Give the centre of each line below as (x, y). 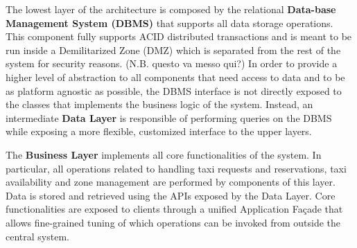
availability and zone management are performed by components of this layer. (171, 182)
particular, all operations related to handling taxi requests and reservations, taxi (176, 168)
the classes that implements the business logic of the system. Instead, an (159, 104)
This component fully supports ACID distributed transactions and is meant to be (179, 36)
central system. (37, 236)
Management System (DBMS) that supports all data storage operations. (169, 23)
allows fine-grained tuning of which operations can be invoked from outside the (173, 222)
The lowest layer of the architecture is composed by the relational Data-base (171, 9)
